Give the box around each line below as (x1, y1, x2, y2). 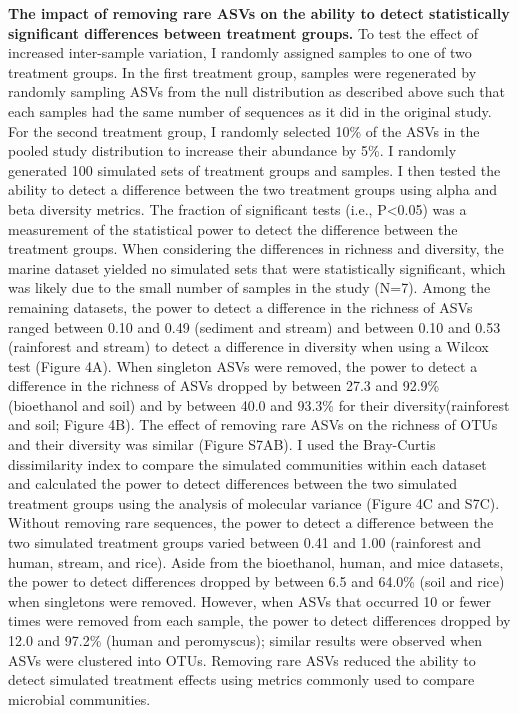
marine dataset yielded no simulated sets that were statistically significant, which (8, 257, 506, 278)
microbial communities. (8, 688, 151, 709)
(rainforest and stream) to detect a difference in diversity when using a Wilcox (8, 336, 489, 357)
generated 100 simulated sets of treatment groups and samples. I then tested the (8, 159, 501, 180)
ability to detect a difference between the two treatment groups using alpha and (8, 179, 498, 200)
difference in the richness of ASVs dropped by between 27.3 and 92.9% (8, 375, 440, 396)
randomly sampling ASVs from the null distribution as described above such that (8, 81, 505, 102)
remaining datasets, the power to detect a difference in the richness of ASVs (8, 296, 473, 317)
